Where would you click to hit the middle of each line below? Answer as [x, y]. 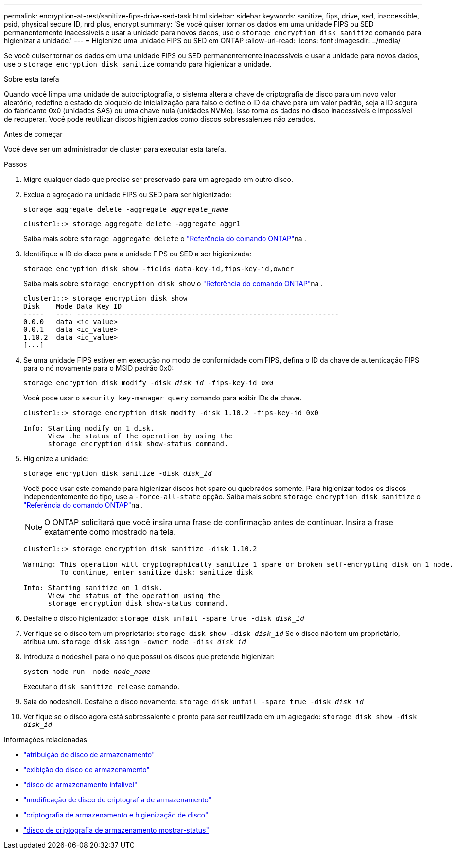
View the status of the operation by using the [140, 436]
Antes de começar [33, 134]
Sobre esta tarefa [32, 79]
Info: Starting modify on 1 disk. [89, 428]
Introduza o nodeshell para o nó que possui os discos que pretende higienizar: [149, 657]
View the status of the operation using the [134, 596]
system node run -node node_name [87, 672]
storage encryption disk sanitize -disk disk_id [118, 473]
